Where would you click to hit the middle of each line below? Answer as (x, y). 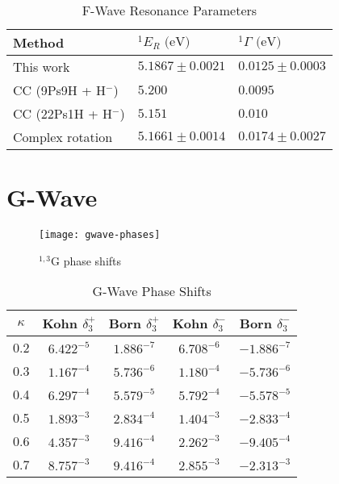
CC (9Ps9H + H (59, 90)
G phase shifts (86, 260)
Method (39, 42)
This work (42, 67)
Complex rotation (63, 137)
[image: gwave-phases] (100, 235)
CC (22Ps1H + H (63, 113)
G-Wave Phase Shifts (152, 291)
